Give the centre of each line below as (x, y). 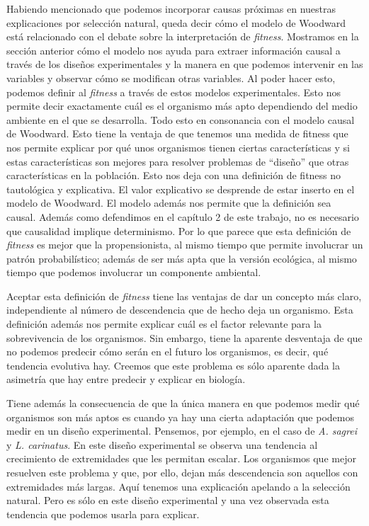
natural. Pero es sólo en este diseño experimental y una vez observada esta (168, 500)
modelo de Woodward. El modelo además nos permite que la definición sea (169, 203)
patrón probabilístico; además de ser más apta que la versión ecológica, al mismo (182, 258)
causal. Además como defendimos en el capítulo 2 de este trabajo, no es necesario (183, 216)
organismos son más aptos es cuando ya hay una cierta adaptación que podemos (180, 417)
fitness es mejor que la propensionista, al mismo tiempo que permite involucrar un (185, 245)
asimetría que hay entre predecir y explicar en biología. (126, 379)
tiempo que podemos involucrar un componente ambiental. (134, 272)
